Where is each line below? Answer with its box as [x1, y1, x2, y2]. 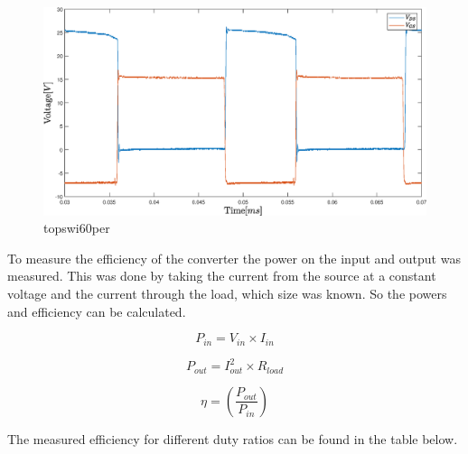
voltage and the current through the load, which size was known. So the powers [7, 284, 447, 302]
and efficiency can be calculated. [7, 301, 186, 320]
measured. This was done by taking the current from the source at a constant [7, 266, 436, 285]
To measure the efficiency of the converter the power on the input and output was [7, 248, 461, 267]
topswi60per [43, 218, 110, 237]
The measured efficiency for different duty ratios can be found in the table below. [7, 429, 458, 448]
